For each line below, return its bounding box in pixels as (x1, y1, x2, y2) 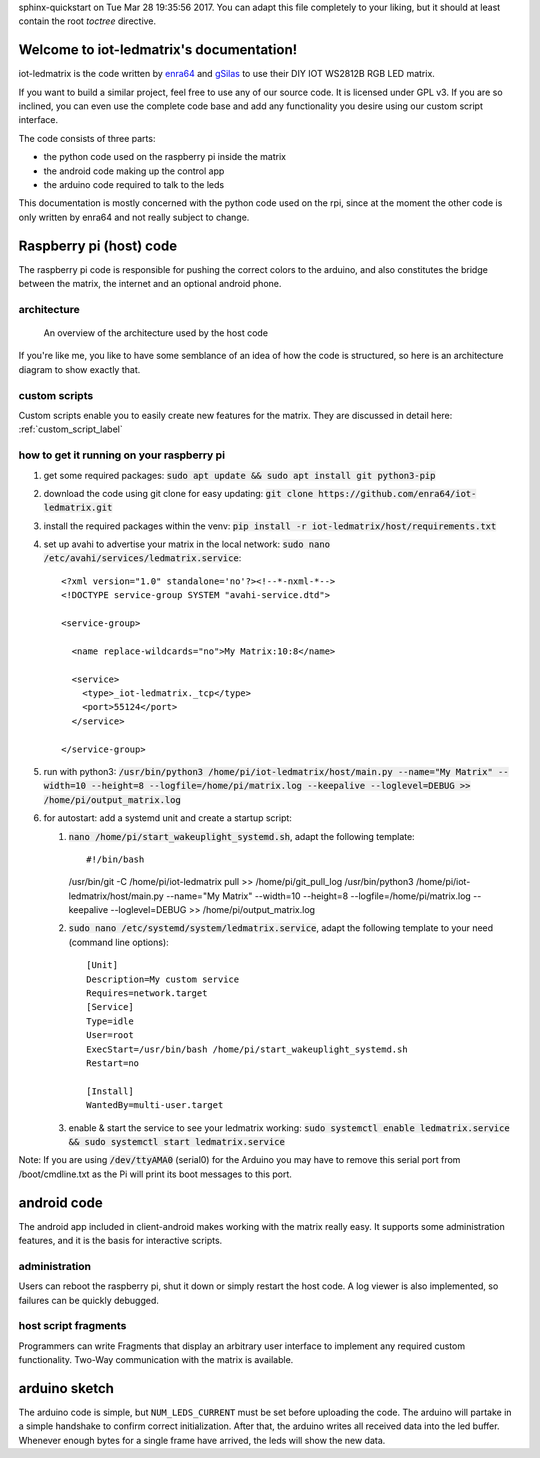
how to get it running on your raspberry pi (18, 448, 225, 462)
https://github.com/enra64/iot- (318, 488, 477, 499)
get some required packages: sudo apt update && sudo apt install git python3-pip (43, 469, 436, 481)
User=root (86, 1030, 134, 1041)
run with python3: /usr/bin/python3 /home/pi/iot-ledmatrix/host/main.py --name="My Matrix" (43, 765, 494, 777)
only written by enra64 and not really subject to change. (18, 211, 250, 223)
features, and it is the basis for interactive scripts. (18, 1235, 223, 1246)
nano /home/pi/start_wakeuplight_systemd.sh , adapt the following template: (68, 830, 415, 842)
